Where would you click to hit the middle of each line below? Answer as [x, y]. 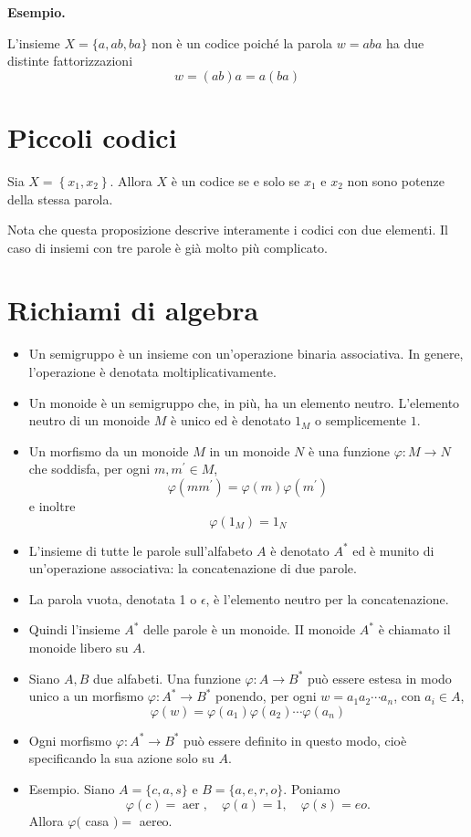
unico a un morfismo [86, 696]
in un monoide [250, 450]
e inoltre [52, 505]
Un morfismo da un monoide [109, 450]
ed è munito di [393, 550]
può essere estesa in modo [380, 678]
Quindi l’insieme [74, 629]
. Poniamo [312, 788]
